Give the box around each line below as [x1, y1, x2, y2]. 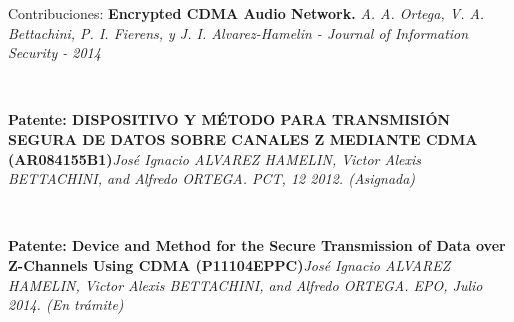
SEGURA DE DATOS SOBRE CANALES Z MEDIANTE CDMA [8, 128, 478, 149]
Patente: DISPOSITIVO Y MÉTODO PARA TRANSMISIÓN [8, 109, 451, 130]
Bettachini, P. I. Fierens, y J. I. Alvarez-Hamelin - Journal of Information [8, 22, 469, 43]
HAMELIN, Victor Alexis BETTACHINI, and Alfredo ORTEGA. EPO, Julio [8, 274, 483, 295]
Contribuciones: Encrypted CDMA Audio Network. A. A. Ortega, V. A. [8, 3, 485, 23]
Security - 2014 [8, 42, 101, 63]
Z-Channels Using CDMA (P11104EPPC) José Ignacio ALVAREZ [8, 254, 451, 275]
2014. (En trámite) [8, 294, 124, 315]
